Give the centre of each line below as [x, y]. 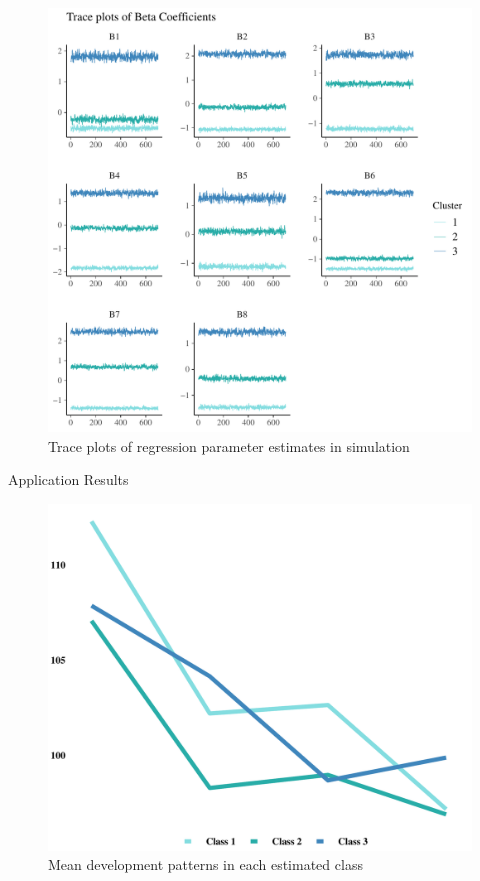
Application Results [68, 479]
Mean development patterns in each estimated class [205, 864]
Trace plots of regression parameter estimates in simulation [229, 445]
